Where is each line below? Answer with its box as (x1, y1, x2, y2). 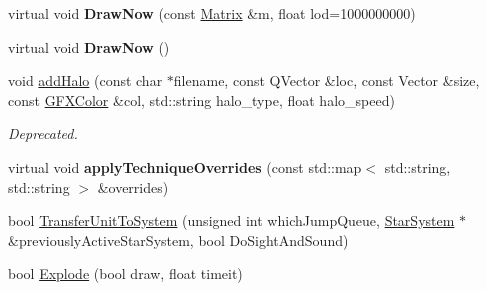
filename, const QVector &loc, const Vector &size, (173, 70, 480, 91)
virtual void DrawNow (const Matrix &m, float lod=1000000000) (8, 3, 416, 23)
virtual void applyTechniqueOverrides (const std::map (8, 156, 362, 177)
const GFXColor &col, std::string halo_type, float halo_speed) (8, 89, 395, 110)
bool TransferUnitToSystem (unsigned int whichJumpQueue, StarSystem (8, 210, 455, 231)
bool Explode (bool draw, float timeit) (8, 263, 243, 284)
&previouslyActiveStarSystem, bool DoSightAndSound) (8, 229, 349, 250)
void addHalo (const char (8, 70, 163, 91)
